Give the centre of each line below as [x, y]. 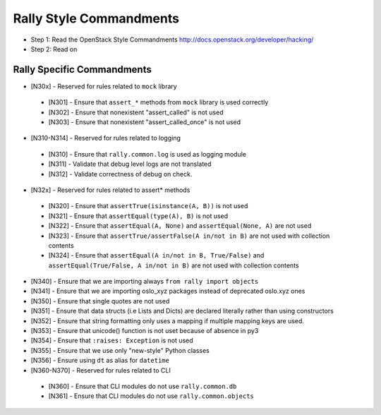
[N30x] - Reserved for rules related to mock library [104, 86]
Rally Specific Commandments [82, 70]
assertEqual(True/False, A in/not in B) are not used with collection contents [174, 265]
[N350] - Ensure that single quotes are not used [100, 301]
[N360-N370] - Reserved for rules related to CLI [101, 370]
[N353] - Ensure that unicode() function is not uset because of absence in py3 [145, 331]
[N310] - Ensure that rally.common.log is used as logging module [147, 154]
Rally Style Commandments [96, 18]
